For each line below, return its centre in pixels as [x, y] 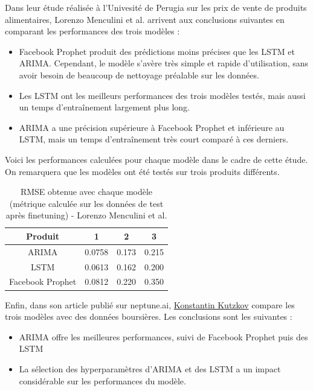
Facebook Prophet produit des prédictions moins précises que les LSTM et [157, 51]
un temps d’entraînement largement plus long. [104, 107]
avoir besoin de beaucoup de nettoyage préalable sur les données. [139, 75]
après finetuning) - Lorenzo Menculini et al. [86, 215]
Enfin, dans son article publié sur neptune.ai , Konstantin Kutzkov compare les [150, 304]
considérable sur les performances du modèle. [102, 380]
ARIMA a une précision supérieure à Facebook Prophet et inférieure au [152, 127]
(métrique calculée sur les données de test [86, 203]
